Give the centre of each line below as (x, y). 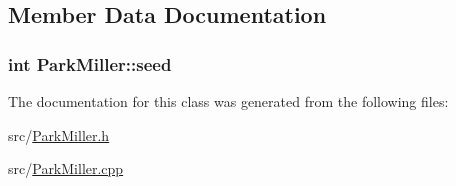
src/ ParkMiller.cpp (66, 168)
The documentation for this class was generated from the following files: (228, 101)
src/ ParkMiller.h (59, 134)
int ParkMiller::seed (90, 63)
